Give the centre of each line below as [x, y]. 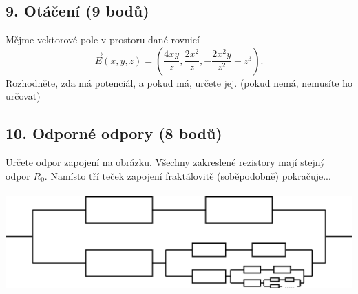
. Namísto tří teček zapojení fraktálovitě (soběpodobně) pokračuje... [188, 175]
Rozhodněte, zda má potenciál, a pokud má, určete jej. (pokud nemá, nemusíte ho [179, 82]
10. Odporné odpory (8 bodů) [114, 133]
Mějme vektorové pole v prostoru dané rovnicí [103, 40]
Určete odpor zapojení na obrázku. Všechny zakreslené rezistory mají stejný [166, 162]
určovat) [23, 96]
